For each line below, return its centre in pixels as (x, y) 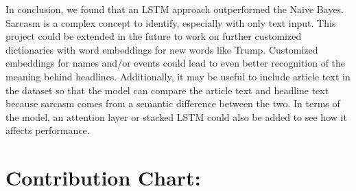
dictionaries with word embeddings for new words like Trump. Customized (162, 49)
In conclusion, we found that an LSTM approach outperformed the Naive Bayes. (175, 9)
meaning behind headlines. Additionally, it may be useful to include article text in (178, 76)
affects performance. (48, 130)
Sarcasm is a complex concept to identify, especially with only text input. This (171, 22)
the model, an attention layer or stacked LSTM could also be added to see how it (176, 116)
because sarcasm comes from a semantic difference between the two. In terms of (173, 103)
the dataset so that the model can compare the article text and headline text (167, 90)
